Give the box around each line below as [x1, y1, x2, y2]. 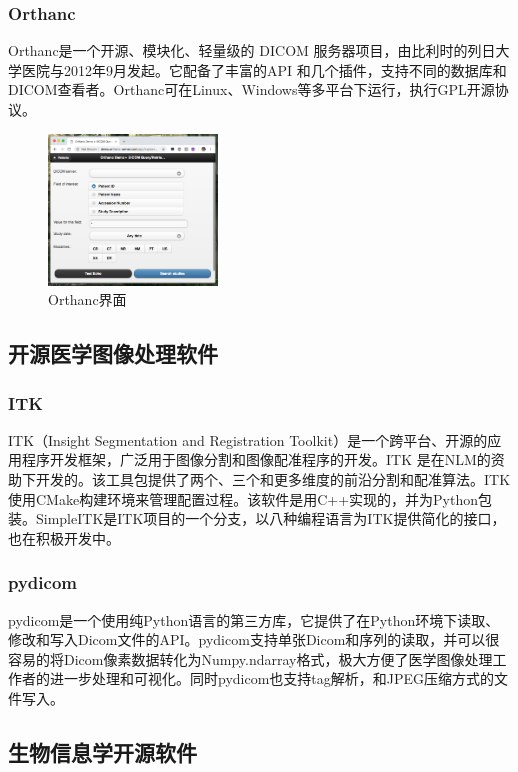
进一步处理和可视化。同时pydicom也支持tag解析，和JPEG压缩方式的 [49, 668, 495, 689]
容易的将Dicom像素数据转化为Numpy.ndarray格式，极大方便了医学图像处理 [8, 648, 493, 669]
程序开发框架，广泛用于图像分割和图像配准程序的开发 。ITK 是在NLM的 [21, 449, 491, 470]
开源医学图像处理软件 [8, 338, 218, 369]
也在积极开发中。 [8, 527, 120, 548]
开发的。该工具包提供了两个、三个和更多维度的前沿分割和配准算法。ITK [35, 469, 511, 490]
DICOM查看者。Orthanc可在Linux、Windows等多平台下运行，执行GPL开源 [8, 79, 495, 100]
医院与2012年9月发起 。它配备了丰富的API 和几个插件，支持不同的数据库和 [21, 59, 507, 80]
